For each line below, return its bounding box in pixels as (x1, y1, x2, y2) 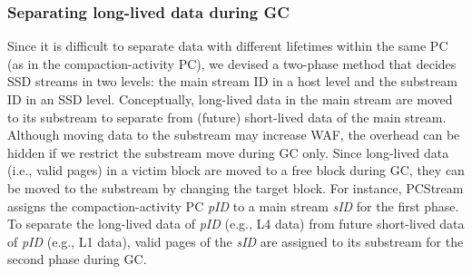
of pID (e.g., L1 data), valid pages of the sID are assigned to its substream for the (7, 231, 464, 250)
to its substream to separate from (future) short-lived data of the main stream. (7, 107, 447, 126)
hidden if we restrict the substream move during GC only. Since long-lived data (7, 142, 449, 161)
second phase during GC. (7, 250, 147, 269)
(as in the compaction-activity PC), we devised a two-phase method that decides (7, 54, 457, 73)
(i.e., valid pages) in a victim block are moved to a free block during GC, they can (7, 161, 465, 180)
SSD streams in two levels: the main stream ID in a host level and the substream (7, 72, 458, 91)
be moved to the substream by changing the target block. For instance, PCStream (7, 178, 464, 197)
